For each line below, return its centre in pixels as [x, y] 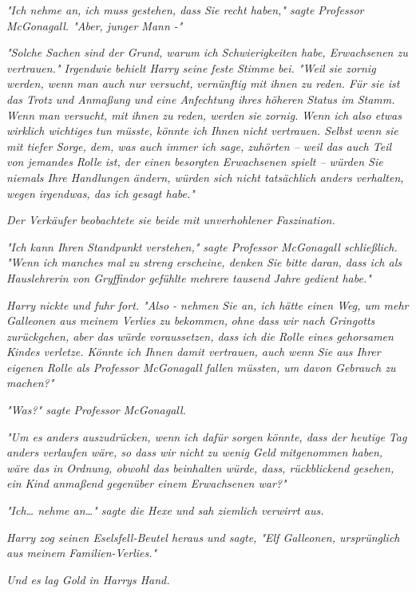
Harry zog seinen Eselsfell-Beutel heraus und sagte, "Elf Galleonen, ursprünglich [203, 537]
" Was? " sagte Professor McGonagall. [96, 410]
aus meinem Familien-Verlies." [82, 553]
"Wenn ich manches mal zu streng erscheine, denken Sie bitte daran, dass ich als [204, 262]
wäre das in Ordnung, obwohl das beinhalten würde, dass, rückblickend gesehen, [200, 467]
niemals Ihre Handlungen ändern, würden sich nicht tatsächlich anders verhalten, [205, 177]
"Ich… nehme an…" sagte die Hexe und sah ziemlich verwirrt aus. [165, 510]
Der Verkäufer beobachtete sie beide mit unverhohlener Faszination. [171, 220]
